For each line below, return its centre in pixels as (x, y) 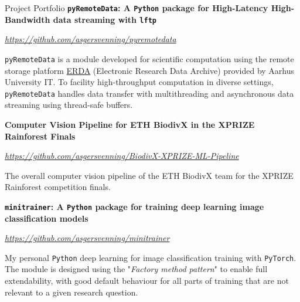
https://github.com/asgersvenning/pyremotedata (91, 39)
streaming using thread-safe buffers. (69, 105)
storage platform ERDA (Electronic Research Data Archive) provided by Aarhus (150, 70)
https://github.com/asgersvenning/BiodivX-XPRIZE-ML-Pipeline (122, 156)
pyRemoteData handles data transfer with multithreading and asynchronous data (149, 93)
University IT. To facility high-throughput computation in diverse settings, (139, 82)
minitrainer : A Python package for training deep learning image (134, 206)
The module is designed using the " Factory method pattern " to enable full (136, 269)
